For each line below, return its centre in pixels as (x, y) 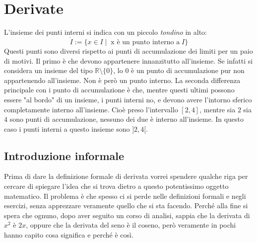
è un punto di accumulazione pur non (188, 70)
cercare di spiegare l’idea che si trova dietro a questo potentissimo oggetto (116, 186)
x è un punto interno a (145, 42)
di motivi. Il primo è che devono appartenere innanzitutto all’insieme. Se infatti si (128, 60)
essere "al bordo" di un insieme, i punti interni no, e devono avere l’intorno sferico (128, 99)
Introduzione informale (64, 155)
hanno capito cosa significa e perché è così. (69, 235)
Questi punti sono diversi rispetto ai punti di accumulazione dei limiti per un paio (128, 50)
